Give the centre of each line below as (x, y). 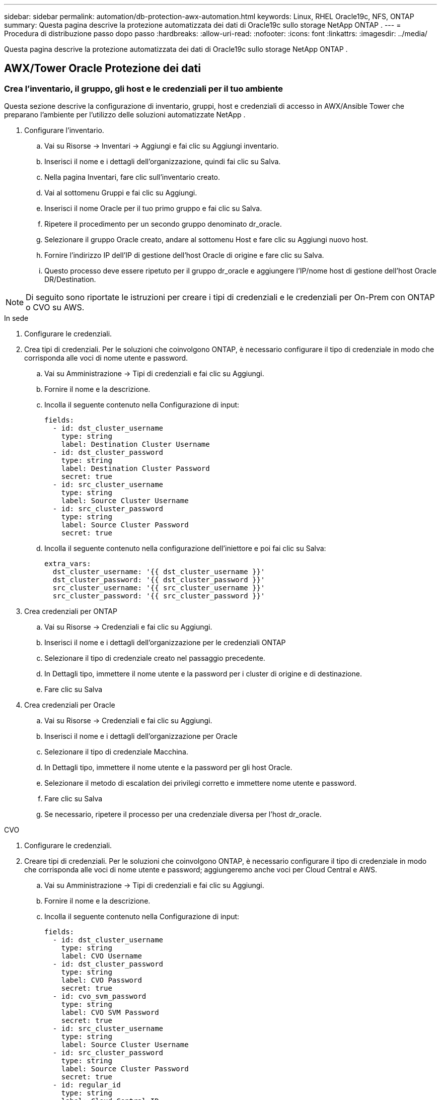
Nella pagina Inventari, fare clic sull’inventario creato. (132, 177)
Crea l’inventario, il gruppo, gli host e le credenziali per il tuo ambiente (143, 88)
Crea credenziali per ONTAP (71, 611)
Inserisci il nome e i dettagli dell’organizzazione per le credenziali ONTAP (165, 643)
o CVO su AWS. (55, 307)
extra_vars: (68, 564)
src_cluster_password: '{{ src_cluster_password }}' (159, 596)
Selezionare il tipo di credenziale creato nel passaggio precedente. (155, 658)
